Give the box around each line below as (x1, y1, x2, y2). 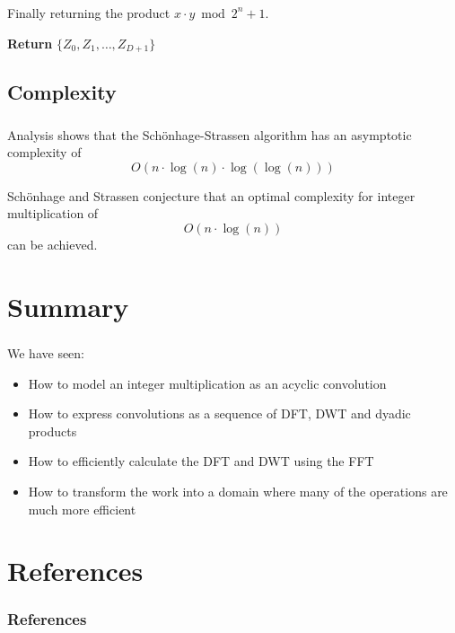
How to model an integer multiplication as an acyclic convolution (28, 374, 387, 392)
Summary (7, 287, 129, 324)
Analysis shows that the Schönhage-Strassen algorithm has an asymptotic (7, 125, 412, 144)
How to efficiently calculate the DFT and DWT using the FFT (28, 452, 374, 470)
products (28, 421, 77, 440)
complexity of (7, 143, 82, 162)
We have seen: (7, 343, 85, 362)
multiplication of (7, 204, 99, 223)
